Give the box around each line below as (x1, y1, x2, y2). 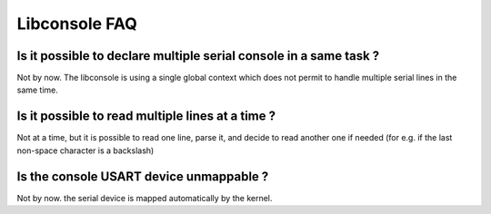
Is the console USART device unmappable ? (16, 169, 269, 184)
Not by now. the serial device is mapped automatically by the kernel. (16, 192, 273, 203)
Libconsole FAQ (16, 14, 138, 34)
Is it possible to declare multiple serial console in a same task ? (16, 48, 380, 63)
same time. (16, 84, 59, 95)
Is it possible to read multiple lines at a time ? (16, 109, 276, 124)
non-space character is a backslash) (16, 145, 155, 156)
